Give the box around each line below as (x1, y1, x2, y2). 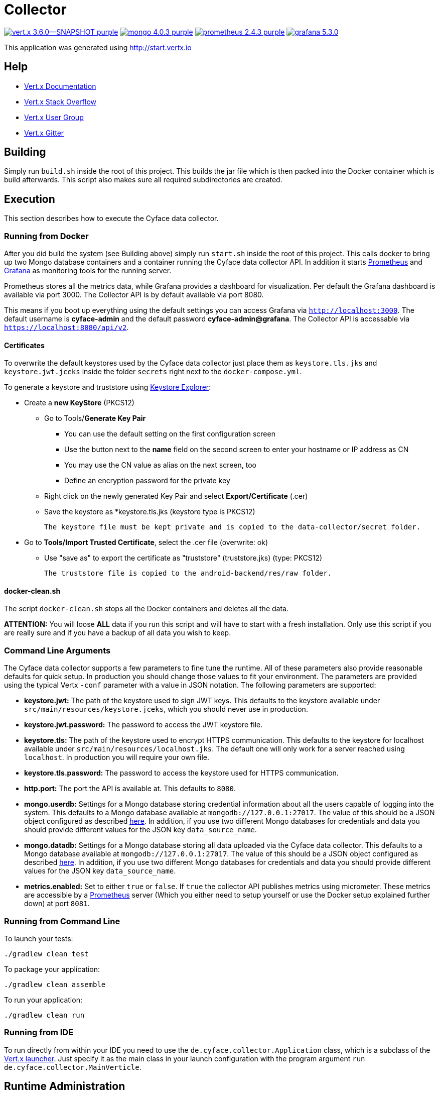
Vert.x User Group (24, 113, 84, 122)
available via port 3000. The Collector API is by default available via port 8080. (4, 290, 264, 299)
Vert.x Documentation (24, 81, 96, 90)
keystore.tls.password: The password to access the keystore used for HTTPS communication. (24, 769, 339, 778)
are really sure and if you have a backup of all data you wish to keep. (4, 628, 231, 637)
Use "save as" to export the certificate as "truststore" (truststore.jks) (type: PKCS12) (44, 554, 323, 563)
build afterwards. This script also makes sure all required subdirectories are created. (4, 175, 282, 184)
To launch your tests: (4, 934, 73, 943)
